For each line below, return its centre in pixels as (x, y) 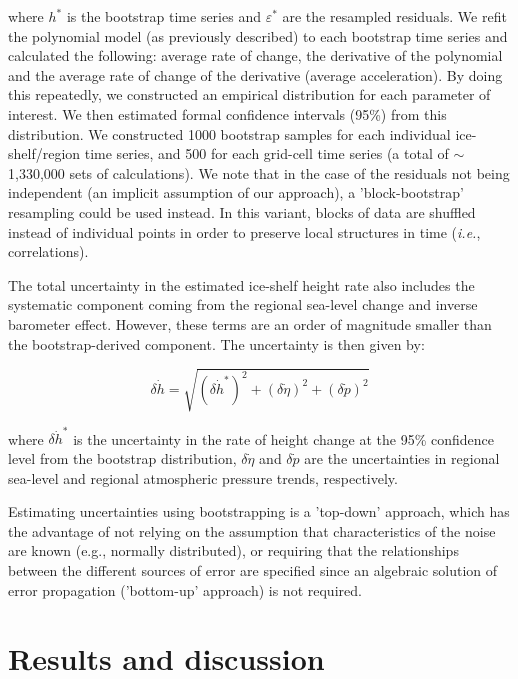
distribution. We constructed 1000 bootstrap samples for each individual (229, 133)
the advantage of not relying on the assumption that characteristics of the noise (252, 530)
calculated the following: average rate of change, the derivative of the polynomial (255, 55)
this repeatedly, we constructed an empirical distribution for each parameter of (249, 94)
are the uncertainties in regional (402, 457)
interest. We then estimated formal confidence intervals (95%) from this (227, 113)
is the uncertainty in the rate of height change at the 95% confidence (284, 438)
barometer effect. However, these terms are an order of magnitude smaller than (250, 323)
